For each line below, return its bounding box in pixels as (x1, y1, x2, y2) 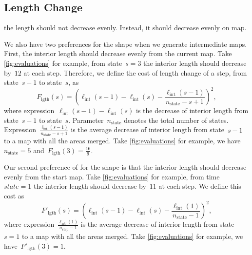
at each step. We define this (158, 181, 241, 191)
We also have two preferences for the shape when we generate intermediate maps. (4, 39, 247, 49)
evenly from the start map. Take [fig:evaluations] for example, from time (4, 171, 220, 181)
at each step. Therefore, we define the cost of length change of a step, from (23, 67, 247, 78)
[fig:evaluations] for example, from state (4, 58, 122, 68)
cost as (4, 191, 24, 201)
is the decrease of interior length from (136, 105, 249, 116)
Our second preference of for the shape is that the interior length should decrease (4, 162, 247, 172)
